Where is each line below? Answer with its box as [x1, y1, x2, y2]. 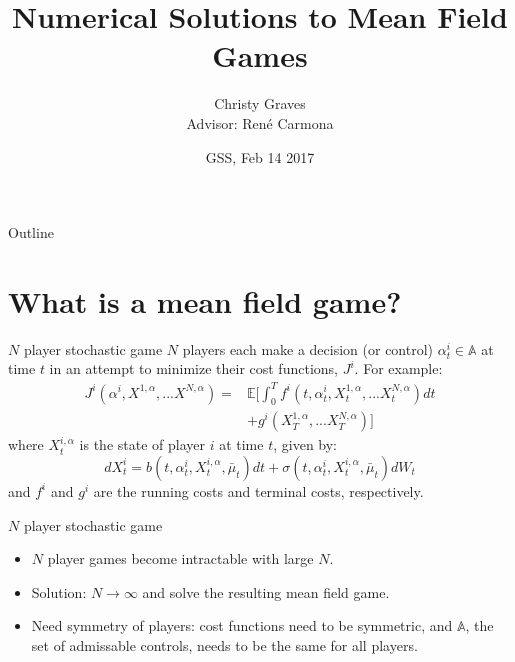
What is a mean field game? [8, 280, 402, 321]
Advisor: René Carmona [186, 112, 334, 133]
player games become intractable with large [47, 548, 314, 569]
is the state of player [79, 434, 205, 455]
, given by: [273, 434, 338, 455]
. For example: [354, 358, 443, 379]
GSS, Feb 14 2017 [205, 146, 315, 167]
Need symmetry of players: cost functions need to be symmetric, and [31, 615, 453, 636]
